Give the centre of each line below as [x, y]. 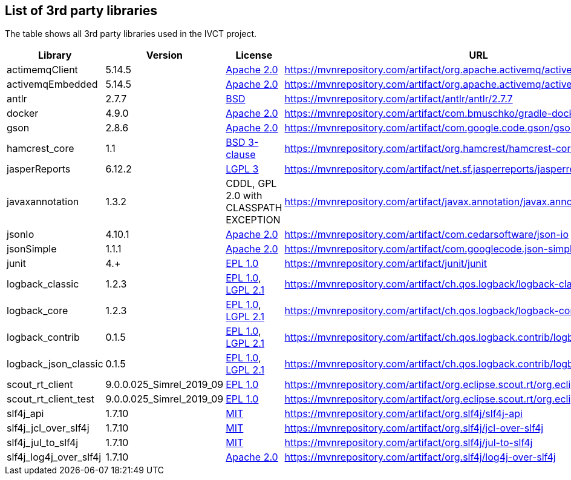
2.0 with [244, 196]
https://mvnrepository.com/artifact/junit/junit [386, 264]
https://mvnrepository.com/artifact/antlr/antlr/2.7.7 [399, 99]
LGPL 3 [242, 169]
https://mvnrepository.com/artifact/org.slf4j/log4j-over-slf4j [420, 457]
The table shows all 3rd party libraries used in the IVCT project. [131, 34]
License [254, 55]
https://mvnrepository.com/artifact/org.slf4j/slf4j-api [403, 414]
